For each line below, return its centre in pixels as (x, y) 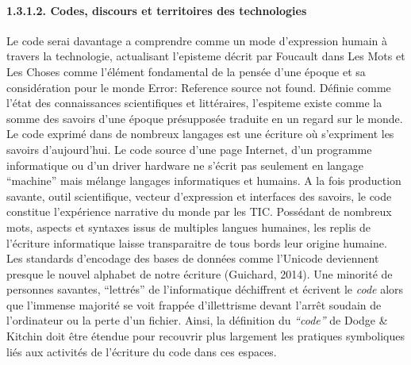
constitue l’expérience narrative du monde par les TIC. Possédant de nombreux (199, 211)
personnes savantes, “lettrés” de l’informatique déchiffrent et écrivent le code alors (205, 289)
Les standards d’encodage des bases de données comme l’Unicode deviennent (193, 258)
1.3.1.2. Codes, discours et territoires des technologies (157, 10)
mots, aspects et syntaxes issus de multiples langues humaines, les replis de (189, 227)
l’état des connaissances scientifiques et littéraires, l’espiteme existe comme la (194, 103)
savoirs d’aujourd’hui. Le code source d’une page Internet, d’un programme (189, 149)
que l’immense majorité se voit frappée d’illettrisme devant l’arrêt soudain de (194, 304)
